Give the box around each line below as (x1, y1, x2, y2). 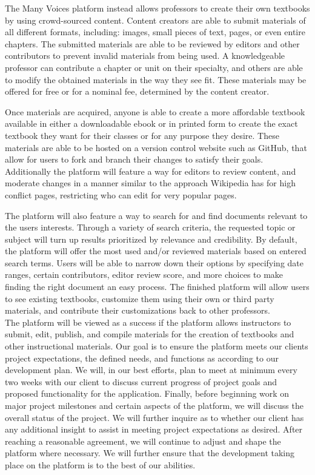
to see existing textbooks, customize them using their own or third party (5, 292, 274, 305)
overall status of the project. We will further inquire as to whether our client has (5, 411, 304, 423)
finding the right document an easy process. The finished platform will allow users (5, 280, 310, 293)
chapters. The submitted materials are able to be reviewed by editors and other (5, 37, 300, 50)
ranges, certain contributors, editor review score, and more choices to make (5, 268, 283, 281)
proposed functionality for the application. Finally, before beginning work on (5, 387, 290, 400)
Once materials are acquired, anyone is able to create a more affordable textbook (5, 105, 305, 118)
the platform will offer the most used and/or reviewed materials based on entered (5, 244, 307, 257)
